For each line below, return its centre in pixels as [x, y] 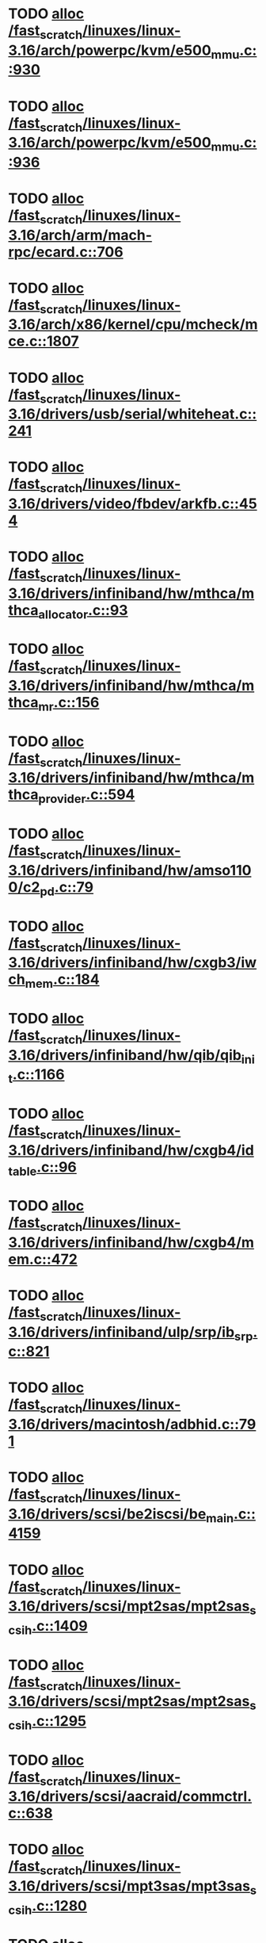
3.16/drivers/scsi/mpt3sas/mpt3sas [129, 1886]
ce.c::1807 [44, 341]
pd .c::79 [66, 888]
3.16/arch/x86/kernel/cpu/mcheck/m [133, 325]
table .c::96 [43, 1168]
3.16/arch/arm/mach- [80, 235]
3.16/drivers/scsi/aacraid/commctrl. [130, 1797]
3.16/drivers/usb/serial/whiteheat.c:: [133, 414]
